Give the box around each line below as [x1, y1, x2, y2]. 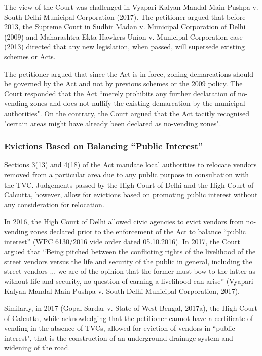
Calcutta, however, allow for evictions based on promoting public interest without [4, 189, 258, 200]
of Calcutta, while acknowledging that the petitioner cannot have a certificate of [4, 312, 253, 323]
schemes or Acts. [4, 51, 56, 61]
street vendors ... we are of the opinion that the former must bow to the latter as [4, 266, 255, 276]
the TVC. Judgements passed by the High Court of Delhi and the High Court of [4, 179, 254, 190]
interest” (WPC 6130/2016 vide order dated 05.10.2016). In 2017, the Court [4, 236, 240, 246]
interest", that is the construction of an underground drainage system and [4, 332, 233, 343]
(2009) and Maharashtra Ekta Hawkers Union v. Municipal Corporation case [4, 31, 243, 42]
